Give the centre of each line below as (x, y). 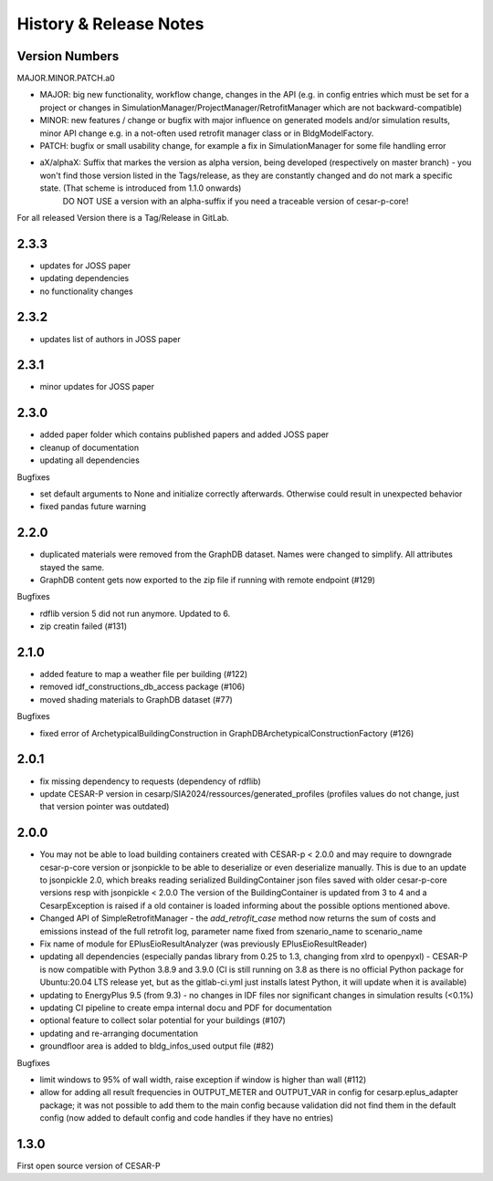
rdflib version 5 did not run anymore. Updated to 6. (135, 613)
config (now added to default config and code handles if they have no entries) (187, 1118)
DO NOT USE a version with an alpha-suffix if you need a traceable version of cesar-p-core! (236, 201)
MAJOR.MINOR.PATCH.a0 (66, 78)
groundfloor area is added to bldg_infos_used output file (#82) (157, 1046)
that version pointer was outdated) (105, 807)
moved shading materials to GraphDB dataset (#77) (136, 699)
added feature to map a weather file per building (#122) (144, 674)
